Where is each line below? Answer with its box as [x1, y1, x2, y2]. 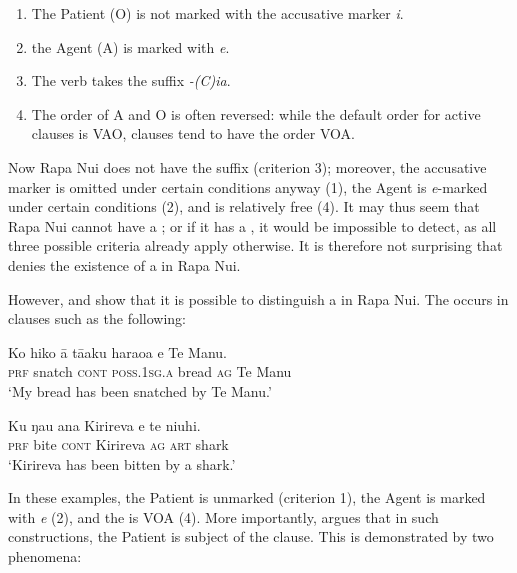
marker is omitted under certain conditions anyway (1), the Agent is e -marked [8, 176, 488, 197]
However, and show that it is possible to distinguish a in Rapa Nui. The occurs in [8, 288, 509, 309]
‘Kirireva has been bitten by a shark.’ [8, 453, 236, 474]
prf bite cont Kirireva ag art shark [8, 434, 229, 455]
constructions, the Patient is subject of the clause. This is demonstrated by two [8, 526, 494, 547]
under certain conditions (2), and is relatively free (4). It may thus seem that [8, 196, 480, 217]
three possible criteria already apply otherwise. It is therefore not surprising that [8, 235, 503, 256]
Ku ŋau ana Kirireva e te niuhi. [8, 414, 201, 435]
